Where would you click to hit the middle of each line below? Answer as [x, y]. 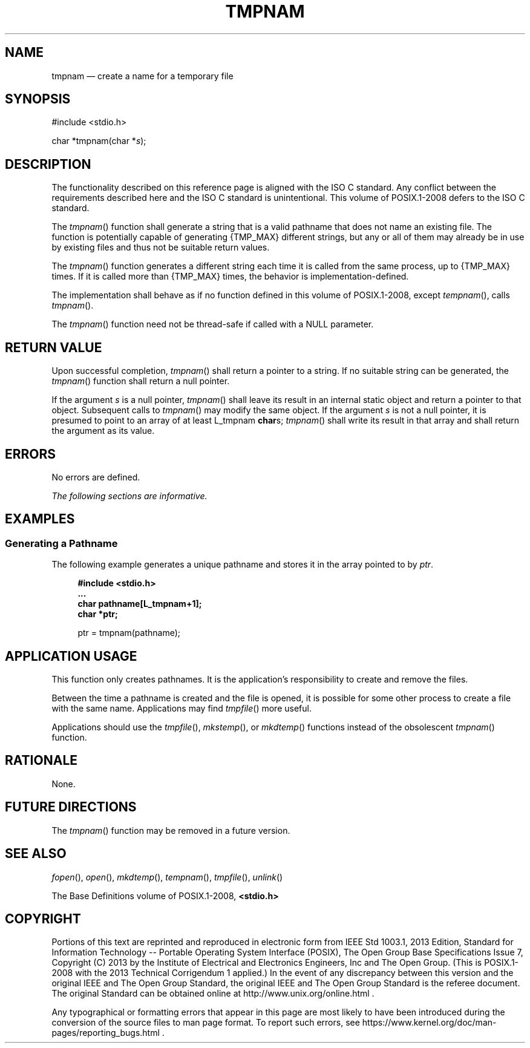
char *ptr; [98, 614]
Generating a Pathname [61, 543]
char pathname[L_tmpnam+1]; [140, 604]
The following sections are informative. [129, 496]
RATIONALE [41, 761]
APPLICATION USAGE [71, 656]
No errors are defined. [96, 477]
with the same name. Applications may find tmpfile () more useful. [182, 709]
